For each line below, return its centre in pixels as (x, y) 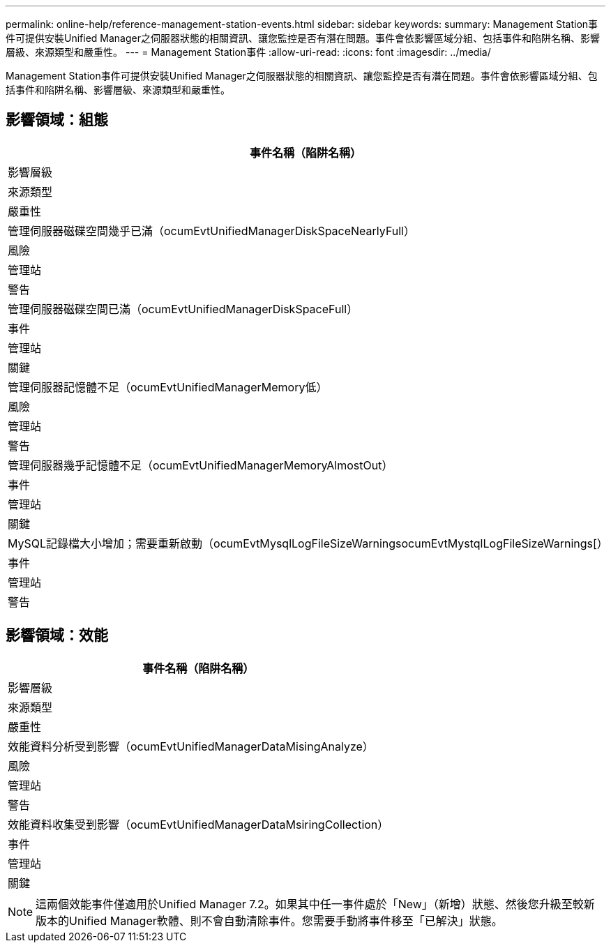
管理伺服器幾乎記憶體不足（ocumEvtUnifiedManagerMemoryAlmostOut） (201, 465)
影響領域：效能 (57, 635)
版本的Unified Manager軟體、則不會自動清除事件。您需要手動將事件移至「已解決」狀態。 (269, 920)
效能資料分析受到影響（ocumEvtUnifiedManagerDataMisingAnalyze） (191, 746)
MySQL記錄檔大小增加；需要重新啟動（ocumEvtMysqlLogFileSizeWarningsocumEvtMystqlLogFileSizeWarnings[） (308, 543)
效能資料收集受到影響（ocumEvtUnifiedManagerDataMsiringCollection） (198, 824)
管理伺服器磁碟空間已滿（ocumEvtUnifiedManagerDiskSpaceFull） (183, 309)
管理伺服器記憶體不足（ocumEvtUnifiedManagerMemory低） (168, 387)
